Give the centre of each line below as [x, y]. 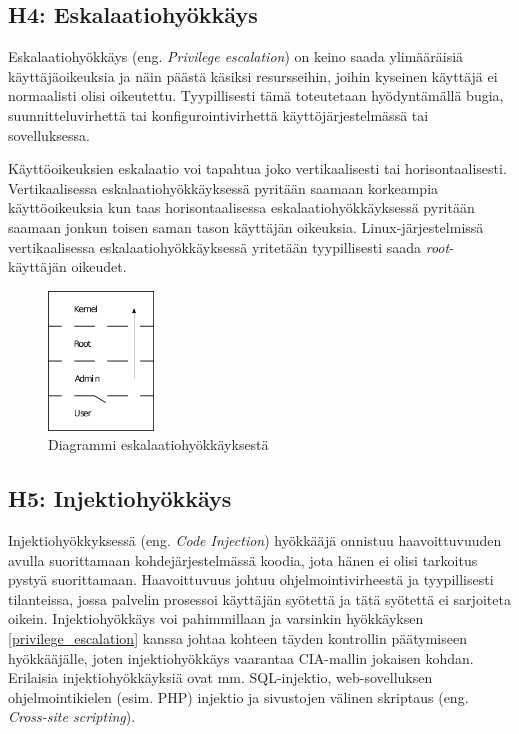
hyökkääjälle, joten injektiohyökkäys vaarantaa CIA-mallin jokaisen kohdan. [241, 657]
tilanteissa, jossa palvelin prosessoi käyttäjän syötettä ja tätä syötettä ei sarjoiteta [259, 598]
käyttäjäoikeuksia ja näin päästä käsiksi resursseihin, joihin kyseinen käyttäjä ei [253, 75]
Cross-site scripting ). [72, 716]
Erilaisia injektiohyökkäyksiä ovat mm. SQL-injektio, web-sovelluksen [220, 677]
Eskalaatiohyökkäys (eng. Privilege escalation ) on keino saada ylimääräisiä [236, 56]
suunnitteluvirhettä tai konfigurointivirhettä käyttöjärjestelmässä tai [218, 114]
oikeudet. [99, 266]
